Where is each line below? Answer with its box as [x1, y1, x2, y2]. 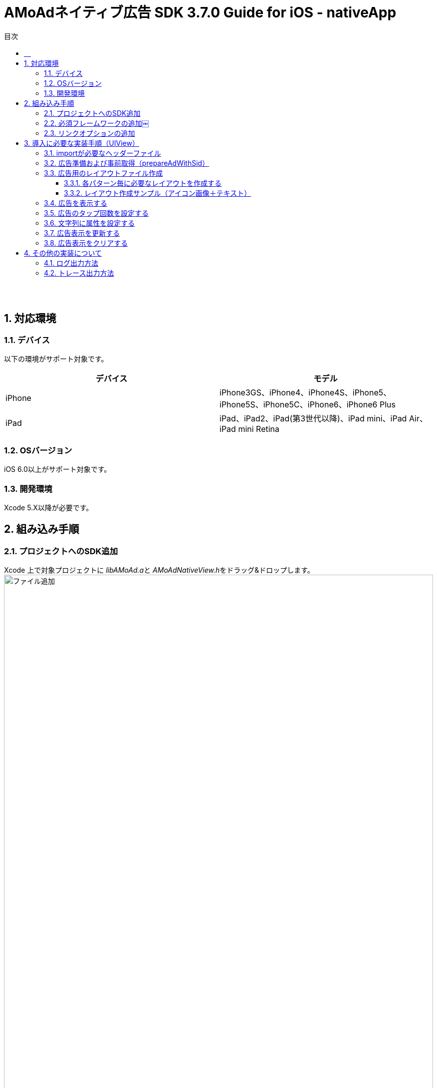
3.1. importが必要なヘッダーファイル [44, 148, 161, 157]
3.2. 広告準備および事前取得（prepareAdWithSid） [44, 158, 210, 167]
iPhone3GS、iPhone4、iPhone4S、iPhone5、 [219, 387, 392, 398]
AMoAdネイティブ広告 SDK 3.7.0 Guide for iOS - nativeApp [4, 4, 397, 21]
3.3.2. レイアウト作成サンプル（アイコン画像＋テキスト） [64, 188, 251, 197]
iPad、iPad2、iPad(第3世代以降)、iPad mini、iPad [219, 413, 407, 424]
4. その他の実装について [24, 248, 102, 257]
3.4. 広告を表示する [44, 198, 107, 207]
